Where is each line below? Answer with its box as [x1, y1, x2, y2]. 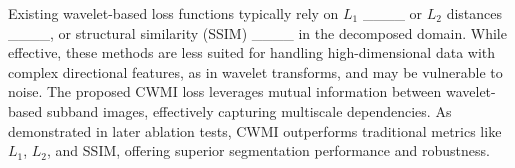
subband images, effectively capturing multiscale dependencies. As [46, 100, 452, 121]
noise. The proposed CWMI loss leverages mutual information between [8, 81, 442, 102]
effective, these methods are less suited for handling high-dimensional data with [8, 42, 496, 63]
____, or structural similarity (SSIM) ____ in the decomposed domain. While [8, 22, 507, 43]
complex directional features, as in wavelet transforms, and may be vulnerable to [8, 61, 503, 82]
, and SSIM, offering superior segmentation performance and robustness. [47, 140, 490, 161]
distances [446, 3, 503, 23]
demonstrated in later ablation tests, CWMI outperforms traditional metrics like [8, 120, 502, 141]
